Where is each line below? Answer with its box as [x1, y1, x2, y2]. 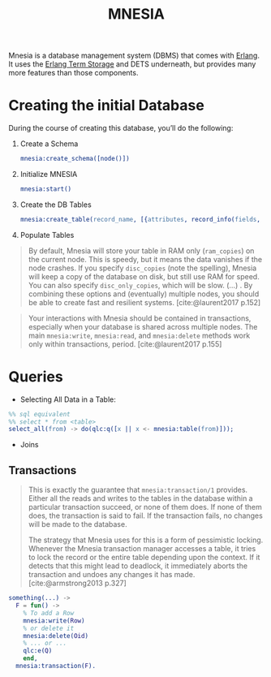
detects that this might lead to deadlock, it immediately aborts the [28, 561, 248, 571]
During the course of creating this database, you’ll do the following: [8, 123, 234, 133]
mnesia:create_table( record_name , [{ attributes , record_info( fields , [19, 215, 261, 223]
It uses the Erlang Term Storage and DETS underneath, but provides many [8, 59, 256, 69]
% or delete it [23, 624, 75, 632]
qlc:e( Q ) [23, 647, 53, 655]
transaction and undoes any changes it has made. [28, 570, 196, 580]
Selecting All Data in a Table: [19, 395, 116, 404]
